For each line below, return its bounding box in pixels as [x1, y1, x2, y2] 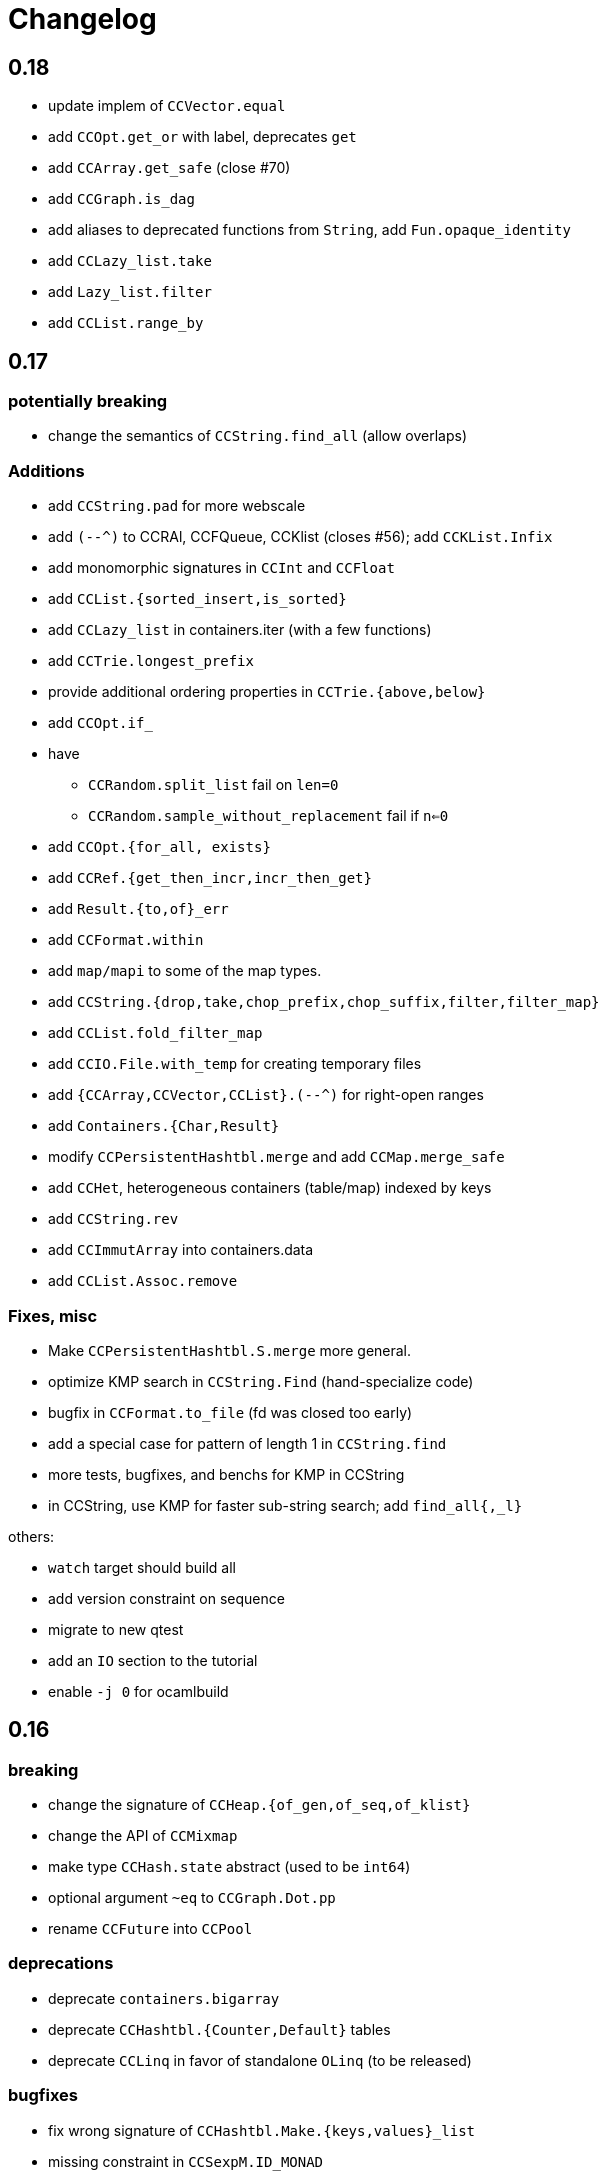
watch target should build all [48, 1558, 236, 1576]
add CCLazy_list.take [48, 252, 212, 270]
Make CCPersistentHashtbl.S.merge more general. [48, 1341, 412, 1359]
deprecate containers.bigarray [48, 1989, 280, 2007]
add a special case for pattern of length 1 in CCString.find [48, 1434, 447, 1452]
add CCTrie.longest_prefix [48, 652, 254, 670]
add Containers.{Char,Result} [48, 1117, 280, 1135]
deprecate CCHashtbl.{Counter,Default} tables [48, 2020, 391, 2038]
